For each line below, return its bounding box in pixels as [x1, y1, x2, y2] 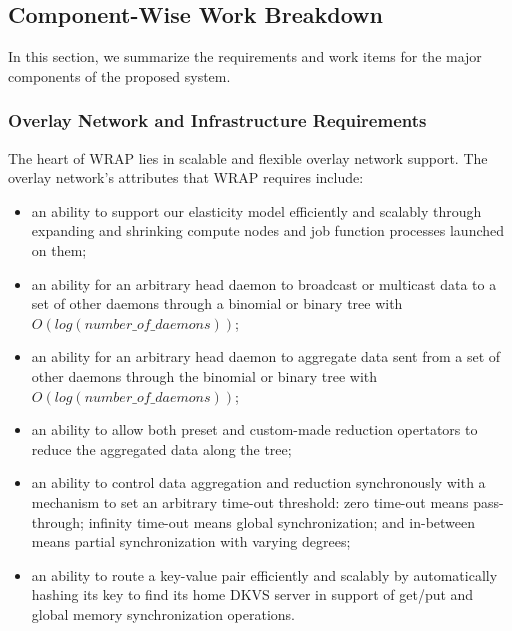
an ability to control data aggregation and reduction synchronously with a [31, 472, 486, 493]
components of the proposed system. [8, 65, 231, 86]
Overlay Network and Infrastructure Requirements [8, 108, 427, 133]
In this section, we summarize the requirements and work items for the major [8, 46, 482, 67]
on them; [31, 239, 87, 260]
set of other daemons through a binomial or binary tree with [31, 293, 403, 314]
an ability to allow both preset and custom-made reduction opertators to [31, 419, 478, 440]
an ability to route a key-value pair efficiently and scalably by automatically [31, 564, 498, 585]
